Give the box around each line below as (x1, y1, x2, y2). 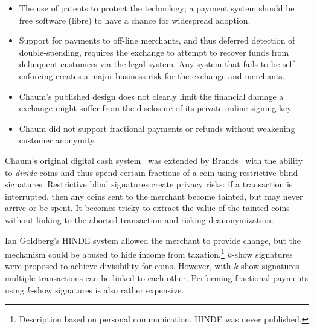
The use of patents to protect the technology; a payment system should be (19, 2, 295, 14)
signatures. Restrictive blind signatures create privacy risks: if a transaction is (5, 178, 293, 191)
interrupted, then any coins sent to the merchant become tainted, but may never (5, 189, 303, 202)
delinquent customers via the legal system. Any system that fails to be (19, 57, 280, 70)
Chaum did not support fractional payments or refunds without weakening (19, 122, 295, 134)
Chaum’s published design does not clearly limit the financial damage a (19, 90, 284, 102)
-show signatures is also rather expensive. (31, 283, 184, 296)
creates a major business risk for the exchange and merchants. (56, 69, 285, 82)
